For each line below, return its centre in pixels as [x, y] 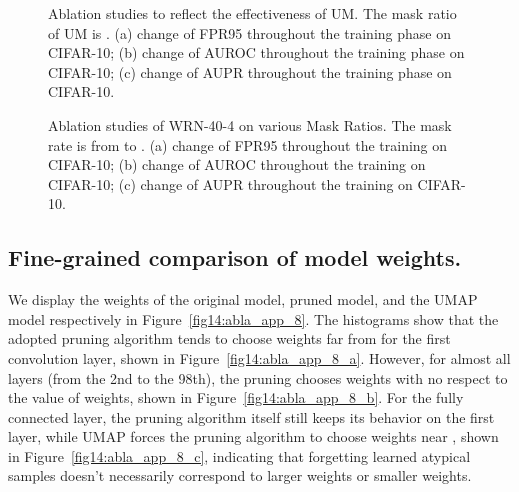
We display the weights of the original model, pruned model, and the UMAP [243, 299]
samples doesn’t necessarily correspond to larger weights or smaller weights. [240, 475]
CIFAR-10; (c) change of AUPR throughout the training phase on [250, 71]
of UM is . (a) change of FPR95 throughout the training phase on [249, 32]
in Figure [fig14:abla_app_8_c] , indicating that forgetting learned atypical [239, 455]
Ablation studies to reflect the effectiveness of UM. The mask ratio [252, 13]
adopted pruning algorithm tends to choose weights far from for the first [229, 338]
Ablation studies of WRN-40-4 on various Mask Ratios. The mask [250, 124]
